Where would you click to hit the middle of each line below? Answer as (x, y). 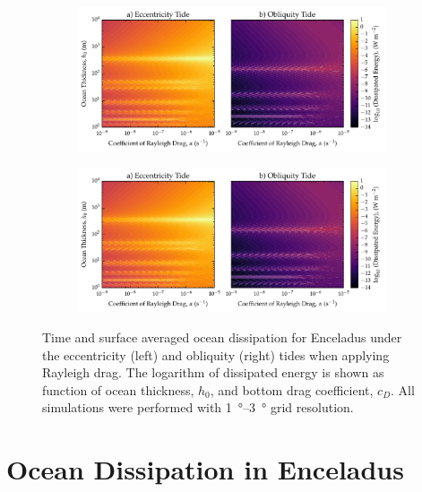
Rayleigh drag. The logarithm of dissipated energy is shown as (213, 372)
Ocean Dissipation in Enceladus (205, 469)
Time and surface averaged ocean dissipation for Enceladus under (222, 337)
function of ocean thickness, (118, 389)
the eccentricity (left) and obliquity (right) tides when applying (216, 354)
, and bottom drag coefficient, (292, 389)
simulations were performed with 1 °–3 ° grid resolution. (198, 407)
